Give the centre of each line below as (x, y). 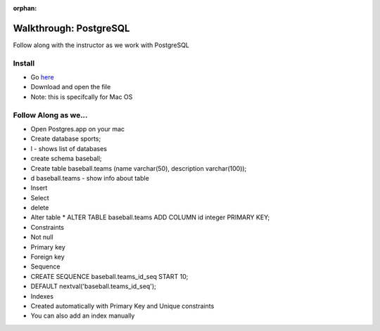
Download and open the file (71, 87)
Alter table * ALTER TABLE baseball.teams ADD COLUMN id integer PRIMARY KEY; (150, 217)
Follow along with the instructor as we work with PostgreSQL (101, 45)
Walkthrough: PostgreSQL (71, 28)
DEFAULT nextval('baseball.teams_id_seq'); (93, 286)
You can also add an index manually (83, 316)
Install (24, 63)
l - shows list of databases (69, 148)
